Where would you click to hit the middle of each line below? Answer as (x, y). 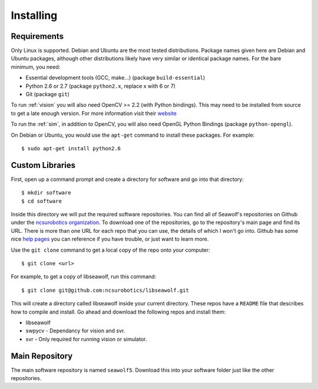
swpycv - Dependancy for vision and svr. (75, 331)
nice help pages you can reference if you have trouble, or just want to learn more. (110, 239)
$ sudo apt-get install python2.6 (71, 148)
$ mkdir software (46, 193)
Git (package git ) (48, 94)
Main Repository (42, 356)
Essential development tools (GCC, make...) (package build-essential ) (115, 78)
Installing (34, 15)
